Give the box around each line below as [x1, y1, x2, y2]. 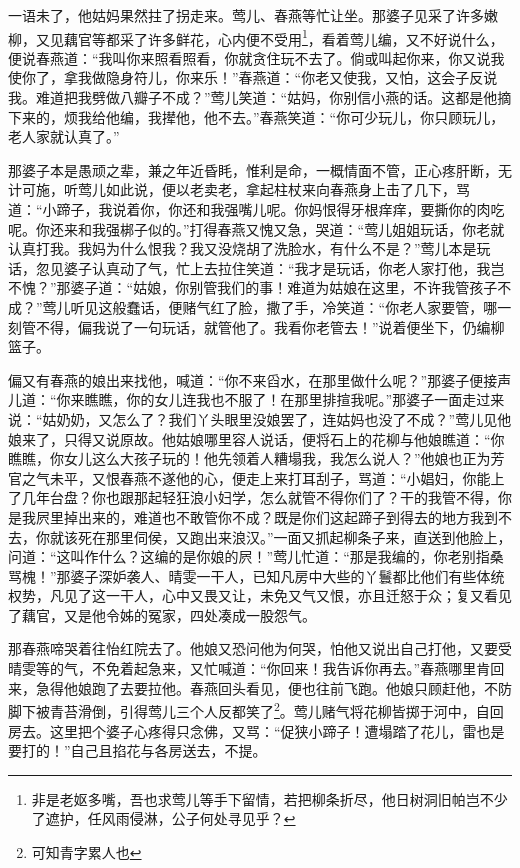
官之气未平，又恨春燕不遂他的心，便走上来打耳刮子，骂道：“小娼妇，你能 [8, 467, 491, 488]
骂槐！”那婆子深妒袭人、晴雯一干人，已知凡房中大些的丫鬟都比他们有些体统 [8, 565, 505, 586]
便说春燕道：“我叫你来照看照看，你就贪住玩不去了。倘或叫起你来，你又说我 [8, 47, 505, 68]
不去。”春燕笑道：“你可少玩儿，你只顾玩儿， [217, 106, 505, 127]
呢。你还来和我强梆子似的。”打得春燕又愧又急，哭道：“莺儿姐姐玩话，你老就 [8, 218, 505, 239]
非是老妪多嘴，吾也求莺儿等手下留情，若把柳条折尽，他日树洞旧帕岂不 [31, 788, 494, 809]
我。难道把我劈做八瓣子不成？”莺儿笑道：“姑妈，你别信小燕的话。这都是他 [8, 87, 498, 108]
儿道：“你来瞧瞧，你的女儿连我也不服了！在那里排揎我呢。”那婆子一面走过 [8, 389, 491, 410]
